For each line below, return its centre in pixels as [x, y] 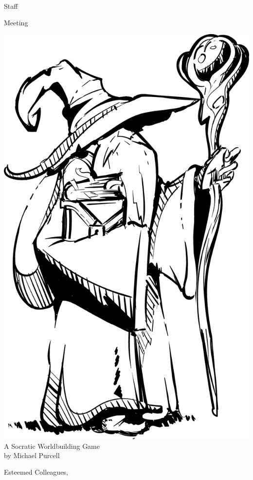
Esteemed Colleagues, [36, 472]
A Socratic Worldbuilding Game [52, 446]
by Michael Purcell [32, 455]
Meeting [16, 22]
